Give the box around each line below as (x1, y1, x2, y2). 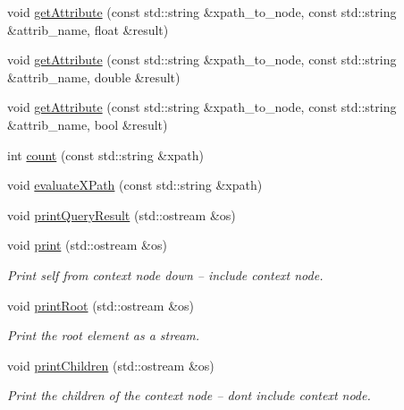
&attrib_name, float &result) (7, 20, 169, 38)
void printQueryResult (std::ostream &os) (7, 205, 236, 224)
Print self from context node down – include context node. (7, 265, 324, 284)
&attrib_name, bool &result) (7, 115, 168, 133)
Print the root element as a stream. (7, 326, 200, 345)
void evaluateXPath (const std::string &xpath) (7, 175, 263, 194)
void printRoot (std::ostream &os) (7, 295, 194, 314)
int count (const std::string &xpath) (7, 145, 205, 164)
